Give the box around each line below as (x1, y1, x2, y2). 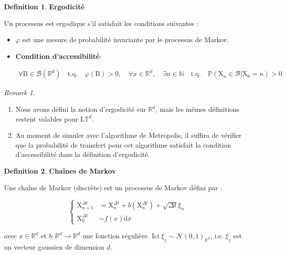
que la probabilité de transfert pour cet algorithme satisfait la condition (15, 139, 231, 150)
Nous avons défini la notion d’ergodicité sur (15, 104, 146, 114)
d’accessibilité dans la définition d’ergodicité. (15, 149, 150, 159)
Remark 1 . (4, 87, 35, 98)
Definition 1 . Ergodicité (4, 1, 85, 11)
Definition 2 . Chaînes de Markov (4, 165, 116, 176)
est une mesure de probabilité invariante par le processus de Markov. (22, 34, 229, 45)
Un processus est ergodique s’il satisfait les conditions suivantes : (4, 18, 199, 28)
